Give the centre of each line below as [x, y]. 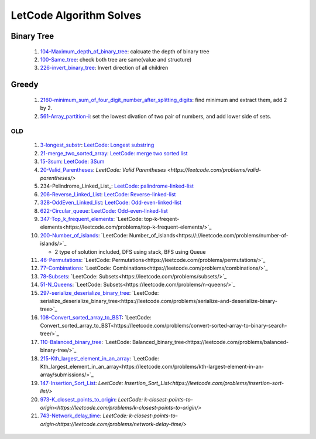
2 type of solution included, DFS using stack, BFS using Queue [130, 251]
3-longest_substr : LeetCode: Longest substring [97, 145]
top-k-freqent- [162, 219]
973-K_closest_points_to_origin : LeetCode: [92, 399]
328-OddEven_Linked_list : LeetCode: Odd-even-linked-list [111, 203]
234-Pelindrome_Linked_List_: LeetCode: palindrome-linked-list [117, 186]
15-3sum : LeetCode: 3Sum [72, 162]
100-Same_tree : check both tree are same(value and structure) [116, 59]
